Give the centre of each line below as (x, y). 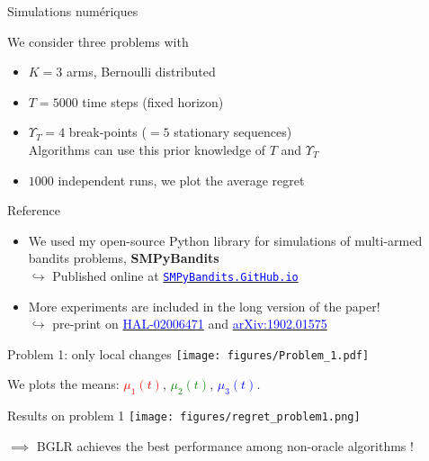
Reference (34, 210)
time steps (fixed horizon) (153, 101)
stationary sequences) (233, 132)
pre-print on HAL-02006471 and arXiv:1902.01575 (190, 324)
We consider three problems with (98, 41)
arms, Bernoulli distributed (141, 72)
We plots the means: (63, 384)
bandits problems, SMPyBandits (124, 258)
